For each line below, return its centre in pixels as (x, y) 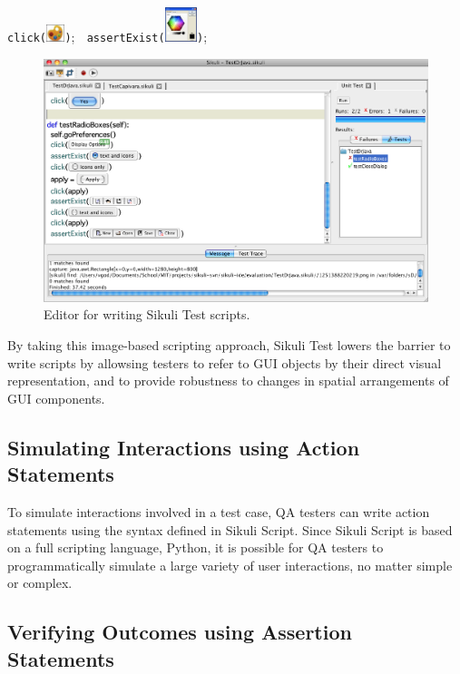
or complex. (40, 583)
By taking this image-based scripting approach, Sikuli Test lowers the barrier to (229, 345)
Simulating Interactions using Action (184, 447)
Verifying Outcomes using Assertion (180, 632)
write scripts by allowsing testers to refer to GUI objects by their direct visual (225, 362)
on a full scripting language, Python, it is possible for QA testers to (196, 547)
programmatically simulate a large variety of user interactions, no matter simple (230, 565)
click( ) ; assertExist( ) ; (108, 37)
